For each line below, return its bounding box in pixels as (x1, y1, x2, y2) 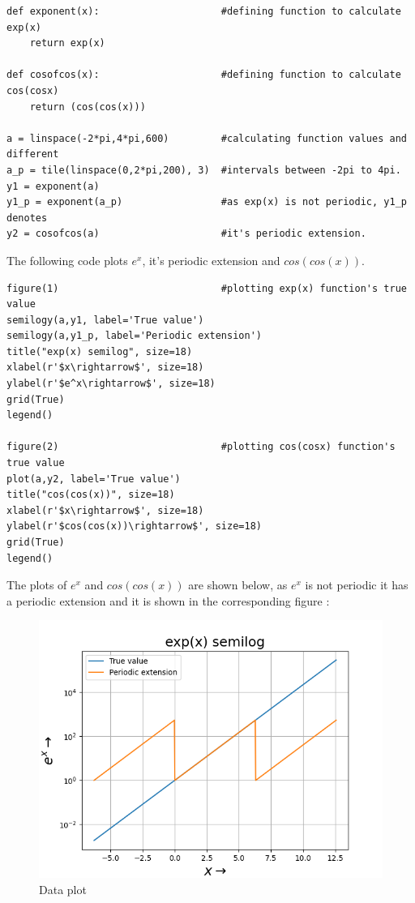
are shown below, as (188, 576, 288, 593)
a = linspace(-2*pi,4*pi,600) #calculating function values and (6, 132, 407, 144)
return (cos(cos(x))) (29, 101, 146, 113)
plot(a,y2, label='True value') (6, 473, 181, 485)
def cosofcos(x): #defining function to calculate (6, 69, 401, 81)
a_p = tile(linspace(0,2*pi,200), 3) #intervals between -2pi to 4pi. (6, 164, 401, 176)
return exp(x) (29, 37, 105, 49)
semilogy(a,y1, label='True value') (6, 314, 204, 326)
